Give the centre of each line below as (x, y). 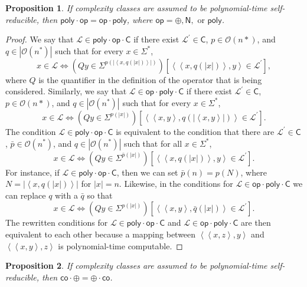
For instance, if (32, 172)
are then (256, 222)
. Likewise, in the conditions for (176, 184)
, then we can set (147, 172)
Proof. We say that (40, 39)
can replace (26, 195)
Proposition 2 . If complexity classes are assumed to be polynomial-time (136, 265)
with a (66, 195)
